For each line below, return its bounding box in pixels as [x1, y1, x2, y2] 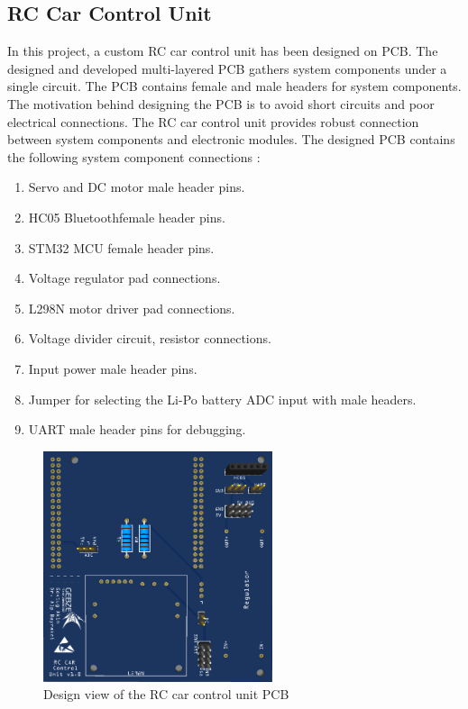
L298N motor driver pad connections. [28, 298, 235, 317]
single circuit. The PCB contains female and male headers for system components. [7, 77, 462, 95]
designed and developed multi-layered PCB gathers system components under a [7, 59, 447, 77]
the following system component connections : [7, 147, 261, 166]
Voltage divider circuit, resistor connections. [28, 329, 271, 348]
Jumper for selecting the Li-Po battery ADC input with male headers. [28, 389, 417, 408]
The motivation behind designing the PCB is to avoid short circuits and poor [7, 94, 435, 113]
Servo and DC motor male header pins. [28, 177, 245, 196]
